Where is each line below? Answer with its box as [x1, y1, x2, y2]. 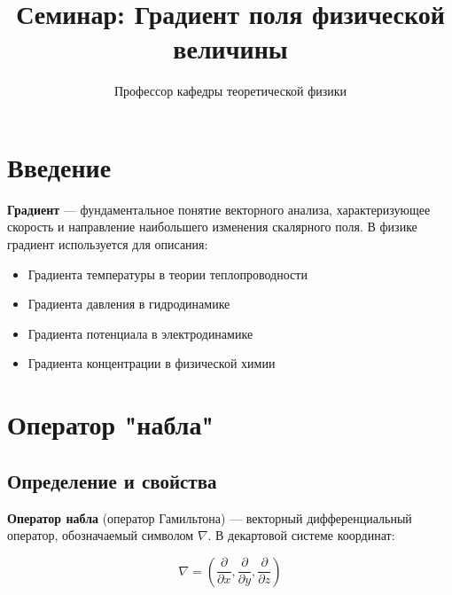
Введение [7, 148, 112, 184]
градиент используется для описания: [7, 235, 208, 254]
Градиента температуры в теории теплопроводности [27, 264, 308, 283]
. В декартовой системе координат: [207, 526, 395, 544]
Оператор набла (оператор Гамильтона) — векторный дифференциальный [7, 508, 412, 527]
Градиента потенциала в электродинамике [27, 324, 253, 342]
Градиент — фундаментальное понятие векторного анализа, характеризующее [7, 200, 431, 218]
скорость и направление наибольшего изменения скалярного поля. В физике [7, 217, 417, 236]
